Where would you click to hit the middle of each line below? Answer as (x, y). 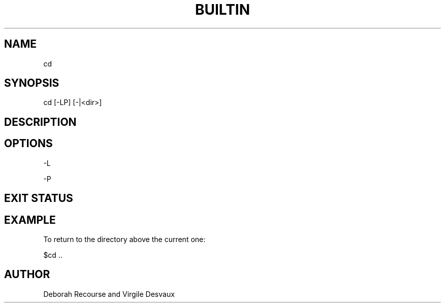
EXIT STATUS (39, 198)
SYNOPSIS (32, 83)
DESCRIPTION (40, 122)
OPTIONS (28, 144)
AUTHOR (27, 275)
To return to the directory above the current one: (124, 239)
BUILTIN (222, 10)
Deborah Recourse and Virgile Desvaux (109, 294)
